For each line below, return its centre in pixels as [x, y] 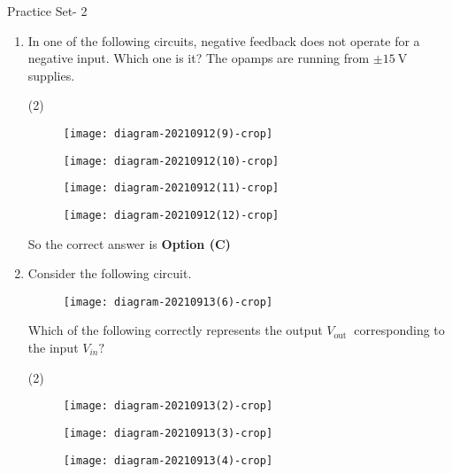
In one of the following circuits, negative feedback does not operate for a [224, 40]
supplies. [51, 75]
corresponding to [399, 330]
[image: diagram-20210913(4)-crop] [168, 460]
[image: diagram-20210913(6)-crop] [168, 302]
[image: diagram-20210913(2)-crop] [168, 406]
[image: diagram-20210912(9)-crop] [168, 133]
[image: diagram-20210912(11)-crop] [171, 188]
